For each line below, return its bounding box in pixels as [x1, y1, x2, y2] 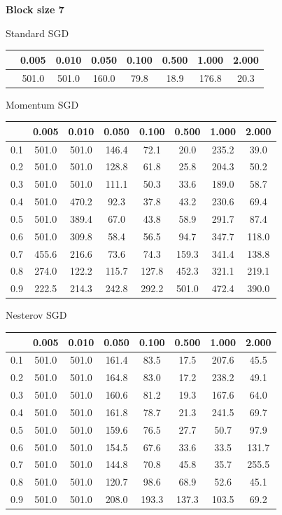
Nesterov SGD [6, 308, 67, 322]
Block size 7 [6, 2, 64, 16]
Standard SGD [6, 25, 69, 40]
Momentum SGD [6, 97, 79, 111]
